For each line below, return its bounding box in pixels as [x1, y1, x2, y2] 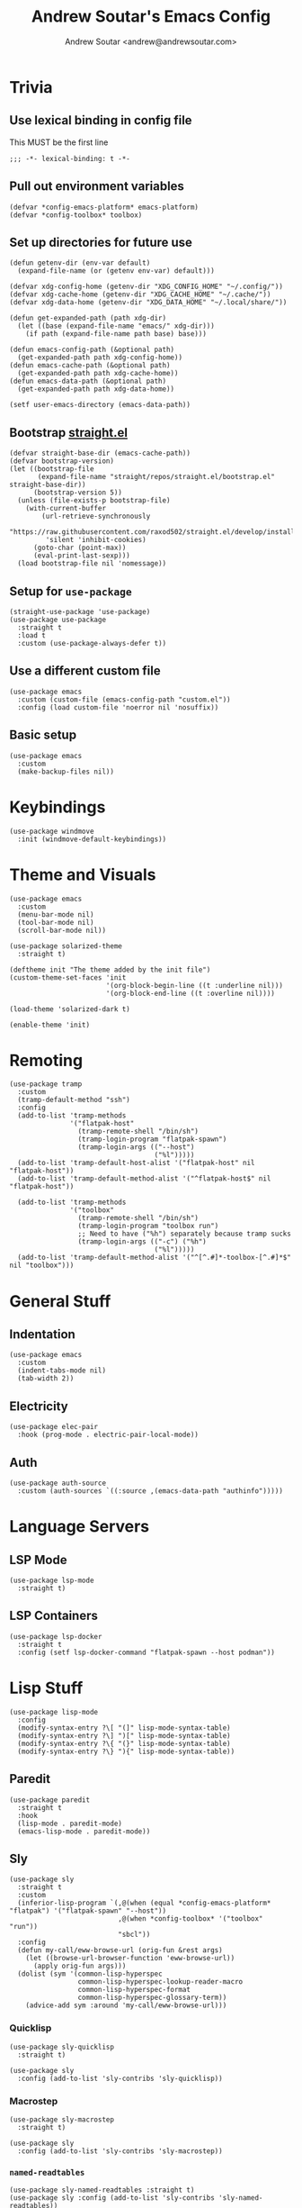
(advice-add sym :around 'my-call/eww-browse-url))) [25, 2001, 227, 2010]
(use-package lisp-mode [9, 1707, 99, 1716]
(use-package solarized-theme [9, 941, 123, 951]
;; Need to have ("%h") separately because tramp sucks [77, 1229, 292, 1239]
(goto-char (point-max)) [32, 543, 127, 553]
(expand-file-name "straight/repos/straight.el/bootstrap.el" [37, 473, 276, 482]
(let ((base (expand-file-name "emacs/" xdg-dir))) [17, 321, 216, 330]
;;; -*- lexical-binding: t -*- [9, 154, 130, 163]
